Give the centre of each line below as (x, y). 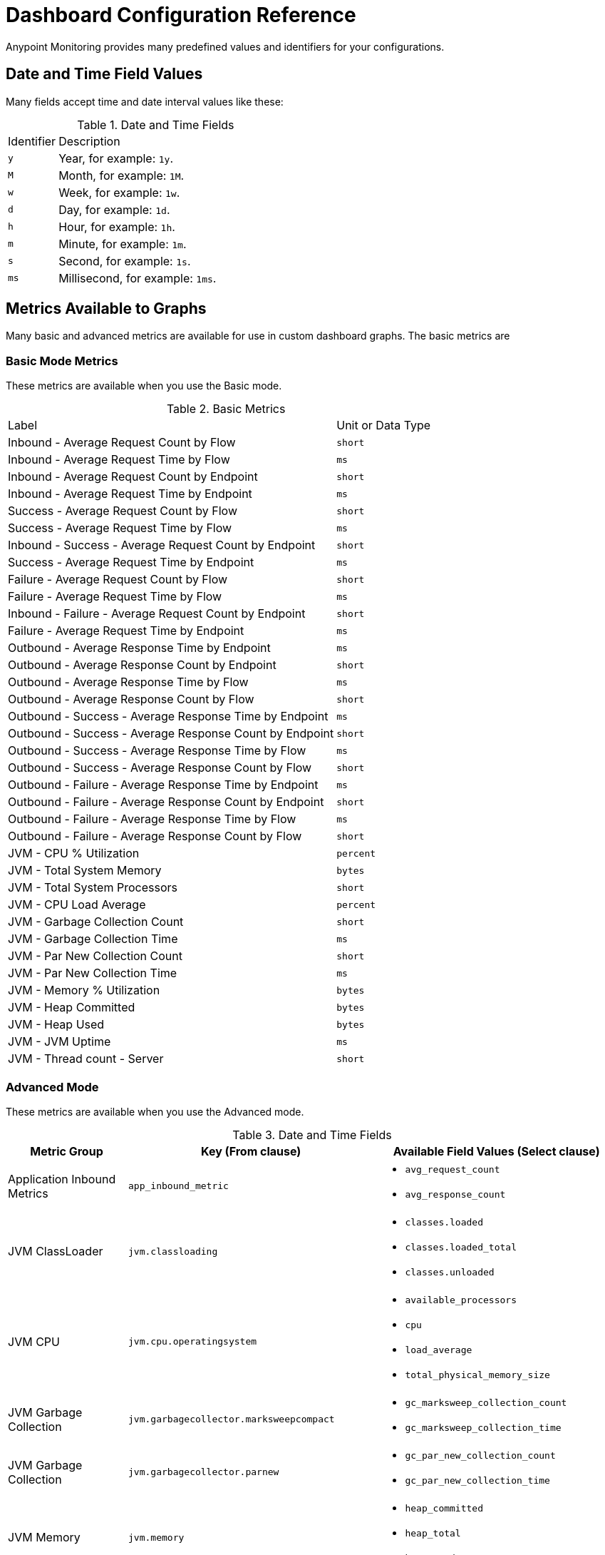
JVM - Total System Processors (93, 888)
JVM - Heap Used (56, 1025)
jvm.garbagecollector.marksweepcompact (232, 1419)
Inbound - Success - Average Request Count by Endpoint (162, 545)
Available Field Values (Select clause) (496, 1151)
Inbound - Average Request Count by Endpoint (133, 477)
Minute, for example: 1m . (123, 244)
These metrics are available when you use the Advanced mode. (155, 1111)
